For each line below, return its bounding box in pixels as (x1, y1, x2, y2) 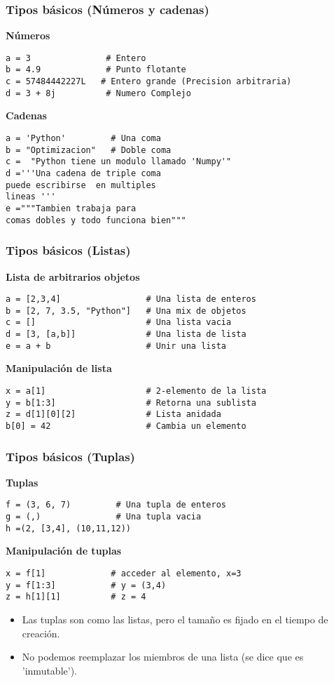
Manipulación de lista (6, 361, 112, 376)
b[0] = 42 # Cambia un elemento (6, 420, 246, 431)
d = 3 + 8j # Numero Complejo (6, 88, 191, 98)
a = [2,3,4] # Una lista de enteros (6, 294, 256, 305)
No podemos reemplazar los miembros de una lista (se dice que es (22, 649, 304, 664)
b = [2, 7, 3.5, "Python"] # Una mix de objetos (6, 305, 246, 316)
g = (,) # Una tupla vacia (6, 512, 202, 522)
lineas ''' (6, 192, 56, 202)
